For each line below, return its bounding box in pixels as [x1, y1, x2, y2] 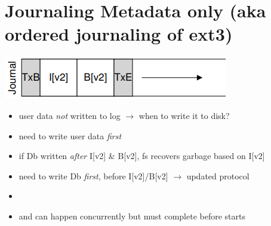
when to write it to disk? [138, 109, 230, 121]
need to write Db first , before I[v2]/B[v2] [19, 169, 168, 182]
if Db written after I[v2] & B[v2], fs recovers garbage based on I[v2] [19, 149, 265, 162]
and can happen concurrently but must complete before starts [19, 209, 245, 222]
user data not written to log [19, 109, 121, 121]
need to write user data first [19, 129, 122, 142]
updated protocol [186, 169, 250, 182]
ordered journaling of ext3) [5, 22, 233, 46]
